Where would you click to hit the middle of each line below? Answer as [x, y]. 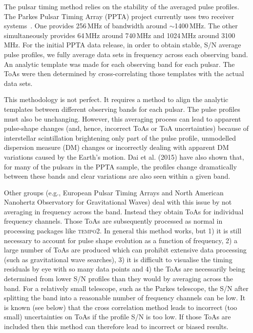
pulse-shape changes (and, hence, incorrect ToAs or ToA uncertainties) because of [126, 128]
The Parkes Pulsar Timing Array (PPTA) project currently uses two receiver [119, 16]
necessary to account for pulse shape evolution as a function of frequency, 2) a [121, 240]
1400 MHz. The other [206, 26]
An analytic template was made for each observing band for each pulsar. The [119, 64]
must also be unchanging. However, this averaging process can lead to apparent [123, 118]
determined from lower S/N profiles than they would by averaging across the [119, 279]
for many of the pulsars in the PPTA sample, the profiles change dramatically [120, 166]
